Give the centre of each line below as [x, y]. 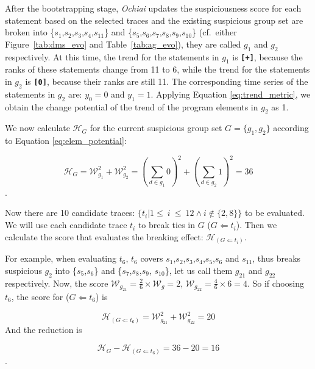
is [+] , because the [267, 56]
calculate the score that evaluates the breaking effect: [104, 236]
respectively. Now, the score [57, 283]
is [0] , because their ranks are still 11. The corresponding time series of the [167, 81]
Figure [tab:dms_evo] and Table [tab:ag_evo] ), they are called [123, 44]
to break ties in [166, 225]
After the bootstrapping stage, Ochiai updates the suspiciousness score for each [153, 8]
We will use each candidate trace [66, 225]
